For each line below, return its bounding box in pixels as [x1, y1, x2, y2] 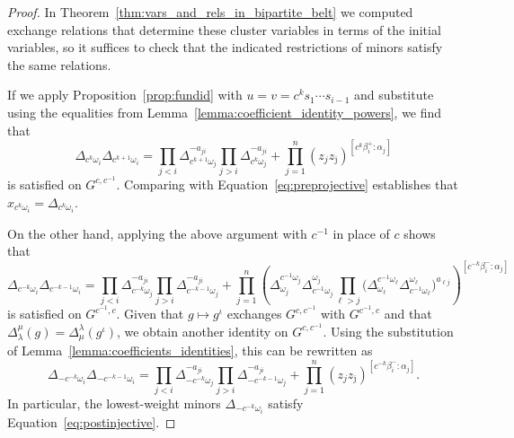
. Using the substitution [323, 321, 454, 340]
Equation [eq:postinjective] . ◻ [7, 412, 176, 431]
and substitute [354, 85, 434, 104]
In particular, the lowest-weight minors [7, 393, 221, 412]
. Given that [116, 304, 184, 323]
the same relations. [7, 55, 111, 74]
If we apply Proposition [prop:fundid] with [7, 85, 243, 104]
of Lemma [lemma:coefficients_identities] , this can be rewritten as [7, 341, 373, 360]
